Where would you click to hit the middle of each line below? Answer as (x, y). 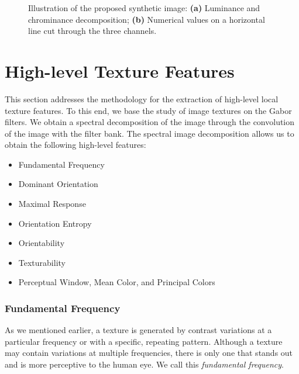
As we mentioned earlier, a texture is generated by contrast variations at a (138, 330)
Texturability (42, 262)
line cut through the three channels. (92, 31)
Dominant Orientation (58, 184)
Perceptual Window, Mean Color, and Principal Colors (117, 282)
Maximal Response (52, 204)
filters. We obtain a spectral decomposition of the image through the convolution (150, 122)
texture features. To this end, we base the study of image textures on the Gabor (148, 110)
